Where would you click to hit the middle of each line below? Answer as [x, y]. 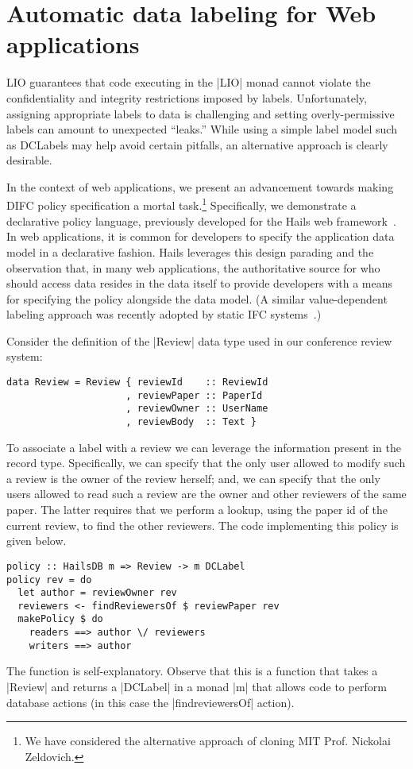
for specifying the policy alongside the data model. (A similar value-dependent [197, 298]
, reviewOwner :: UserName [197, 409]
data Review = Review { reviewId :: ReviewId [137, 383]
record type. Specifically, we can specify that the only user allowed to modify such [206, 463]
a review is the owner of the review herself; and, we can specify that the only [193, 478]
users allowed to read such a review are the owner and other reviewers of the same [206, 494]
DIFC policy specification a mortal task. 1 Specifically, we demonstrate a [181, 204]
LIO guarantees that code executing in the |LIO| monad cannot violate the [189, 82]
